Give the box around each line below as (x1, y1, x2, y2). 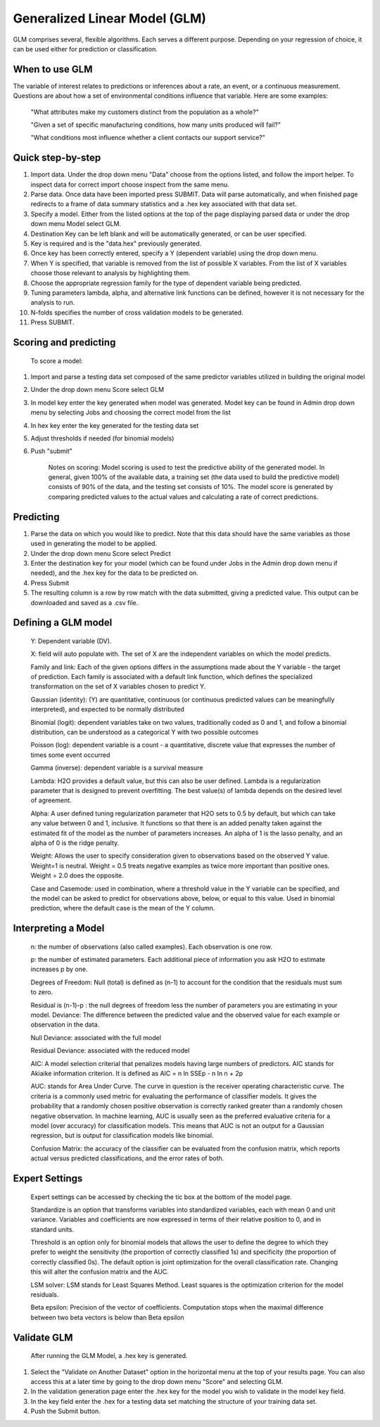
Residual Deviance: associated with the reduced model (30, 1046, 190, 1055)
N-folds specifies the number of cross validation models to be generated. (30, 308, 243, 317)
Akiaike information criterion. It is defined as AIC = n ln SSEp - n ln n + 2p (30, 1070, 243, 1077)
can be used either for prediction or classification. (13, 44, 158, 53)
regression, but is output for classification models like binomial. (30, 1131, 214, 1140)
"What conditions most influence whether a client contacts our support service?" (30, 134, 266, 142)
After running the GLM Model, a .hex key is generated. (30, 1352, 188, 1360)
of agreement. (30, 796, 72, 805)
